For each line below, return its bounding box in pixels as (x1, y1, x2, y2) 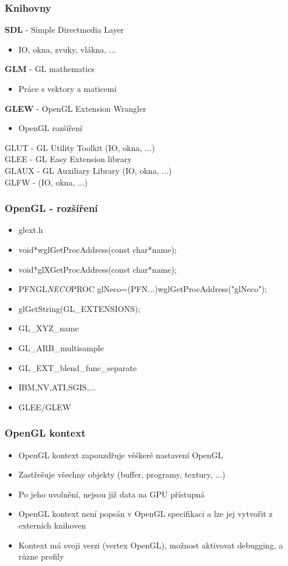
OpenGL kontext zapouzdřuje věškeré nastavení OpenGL (18, 448, 223, 461)
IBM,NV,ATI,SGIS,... (18, 381, 96, 393)
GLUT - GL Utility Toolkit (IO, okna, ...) (5, 141, 155, 153)
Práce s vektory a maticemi (18, 83, 117, 94)
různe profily (18, 550, 64, 562)
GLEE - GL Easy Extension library (5, 153, 132, 165)
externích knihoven (18, 519, 86, 531)
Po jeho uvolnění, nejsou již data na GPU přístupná (18, 488, 205, 500)
